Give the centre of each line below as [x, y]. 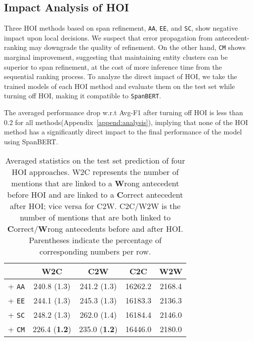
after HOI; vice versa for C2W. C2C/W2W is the [95, 206]
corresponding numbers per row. [95, 251]
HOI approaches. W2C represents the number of [95, 171]
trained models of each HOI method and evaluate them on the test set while [120, 86]
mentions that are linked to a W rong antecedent [95, 183]
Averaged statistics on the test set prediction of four [95, 160]
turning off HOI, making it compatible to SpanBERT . [83, 96]
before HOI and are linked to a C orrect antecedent [95, 194]
